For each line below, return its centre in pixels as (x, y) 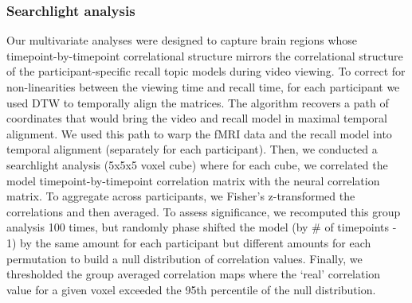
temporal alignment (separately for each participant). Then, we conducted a (192, 149)
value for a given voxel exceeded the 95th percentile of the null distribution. (191, 289)
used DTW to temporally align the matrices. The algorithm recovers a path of (198, 102)
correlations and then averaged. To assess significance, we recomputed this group (204, 211)
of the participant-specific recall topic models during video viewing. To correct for (206, 71)
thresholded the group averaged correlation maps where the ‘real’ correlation (194, 274)
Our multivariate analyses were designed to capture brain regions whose (182, 40)
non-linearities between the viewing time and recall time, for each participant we (203, 87)
